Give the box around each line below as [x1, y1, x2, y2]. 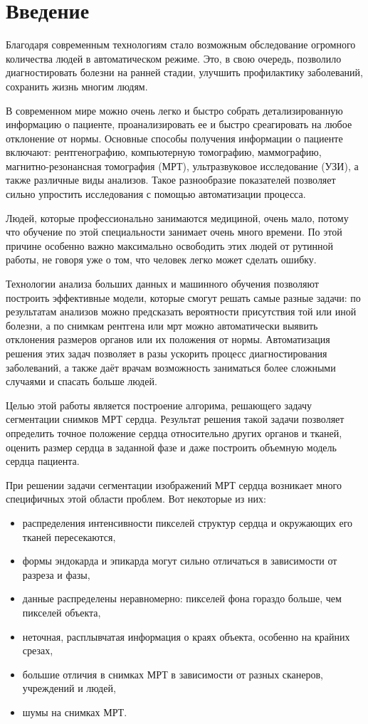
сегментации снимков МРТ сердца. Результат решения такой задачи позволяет [6, 411, 345, 426]
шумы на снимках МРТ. [22, 704, 127, 719]
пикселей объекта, [22, 604, 101, 619]
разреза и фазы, [22, 567, 90, 582]
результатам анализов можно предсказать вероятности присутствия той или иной [6, 304, 357, 319]
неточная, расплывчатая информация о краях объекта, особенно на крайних [22, 629, 350, 644]
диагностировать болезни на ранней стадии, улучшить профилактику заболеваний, [6, 65, 363, 80]
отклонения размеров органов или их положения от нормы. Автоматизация [6, 332, 330, 347]
